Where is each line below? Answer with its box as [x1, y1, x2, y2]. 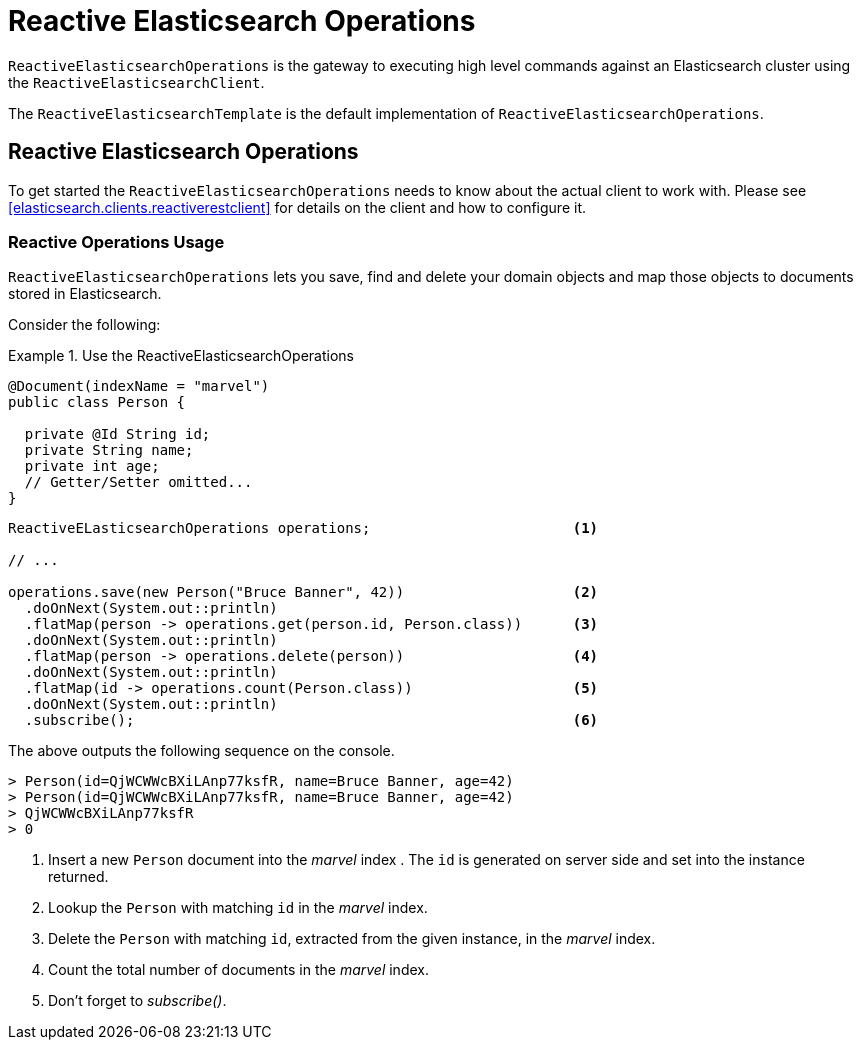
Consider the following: [8, 316, 161, 334]
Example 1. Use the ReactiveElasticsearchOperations [8, 347, 354, 365]
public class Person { [8, 394, 186, 411]
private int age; [24, 458, 160, 475]
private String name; [24, 442, 194, 459]
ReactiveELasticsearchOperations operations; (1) [8, 520, 599, 537]
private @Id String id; [24, 426, 211, 443]
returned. [48, 868, 109, 886]
